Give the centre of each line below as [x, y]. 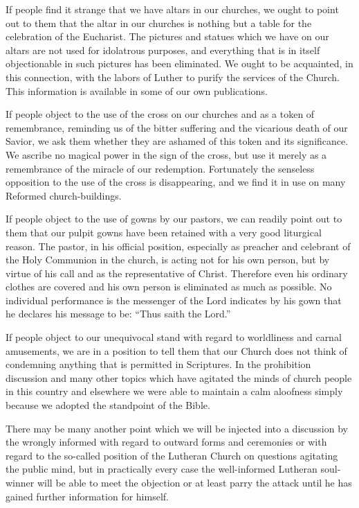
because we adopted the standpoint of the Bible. [108, 405]
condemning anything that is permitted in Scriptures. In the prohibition [158, 364]
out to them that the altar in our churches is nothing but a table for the [159, 23]
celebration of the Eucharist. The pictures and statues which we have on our [167, 36]
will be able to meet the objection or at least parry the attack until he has [194, 482]
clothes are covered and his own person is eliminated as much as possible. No [169, 287]
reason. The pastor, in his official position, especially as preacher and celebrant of [178, 246]
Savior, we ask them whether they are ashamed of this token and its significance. [177, 141]
